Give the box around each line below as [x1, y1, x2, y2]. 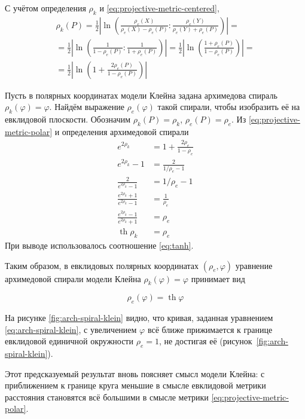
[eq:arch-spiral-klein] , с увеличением [5, 323, 137, 335]
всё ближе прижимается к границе [147, 323, 273, 335]
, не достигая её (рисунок [158, 335, 252, 347]
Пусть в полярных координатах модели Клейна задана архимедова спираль [5, 88, 277, 101]
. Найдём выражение [49, 100, 124, 113]
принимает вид [191, 272, 245, 285]
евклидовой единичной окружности [5, 335, 133, 347]
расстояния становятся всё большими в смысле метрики [5, 390, 209, 403]
